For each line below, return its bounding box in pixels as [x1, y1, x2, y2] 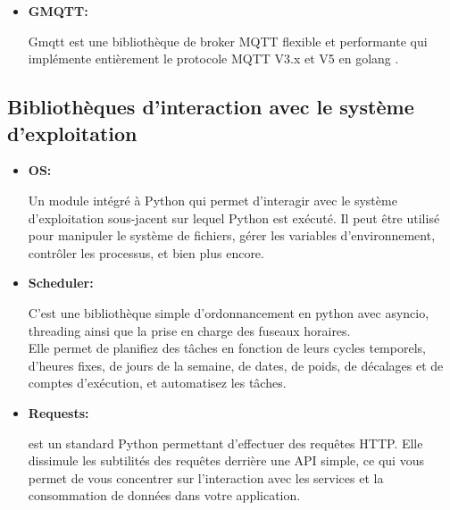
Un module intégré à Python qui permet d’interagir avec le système [28, 190, 397, 209]
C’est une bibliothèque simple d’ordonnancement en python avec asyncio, [28, 303, 429, 322]
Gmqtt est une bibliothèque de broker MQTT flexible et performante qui [28, 31, 428, 50]
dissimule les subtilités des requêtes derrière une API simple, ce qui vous [28, 451, 424, 470]
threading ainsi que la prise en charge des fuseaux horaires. [28, 321, 351, 339]
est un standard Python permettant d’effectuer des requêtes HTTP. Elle [28, 433, 423, 452]
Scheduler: [28, 273, 94, 292]
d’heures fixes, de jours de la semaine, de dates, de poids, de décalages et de [28, 355, 444, 374]
